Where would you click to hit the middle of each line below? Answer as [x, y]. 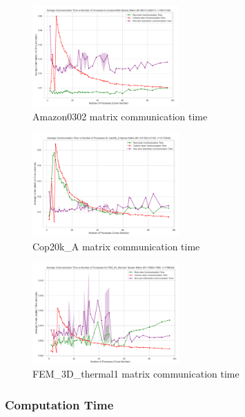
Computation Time [59, 404]
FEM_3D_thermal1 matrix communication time [136, 374]
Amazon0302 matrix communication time [120, 116]
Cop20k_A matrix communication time [116, 246]
